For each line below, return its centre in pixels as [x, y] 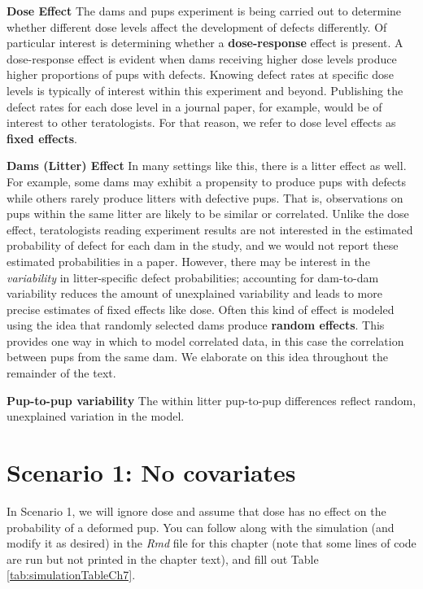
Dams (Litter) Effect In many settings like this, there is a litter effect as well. [207, 166]
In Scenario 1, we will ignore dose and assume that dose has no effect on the [196, 510]
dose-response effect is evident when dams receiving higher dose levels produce [202, 58]
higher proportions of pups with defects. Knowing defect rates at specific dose [200, 74]
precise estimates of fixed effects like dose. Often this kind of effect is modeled [201, 309]
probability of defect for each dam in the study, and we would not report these [203, 245]
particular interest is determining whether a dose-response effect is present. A [205, 43]
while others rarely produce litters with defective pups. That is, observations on [205, 197]
